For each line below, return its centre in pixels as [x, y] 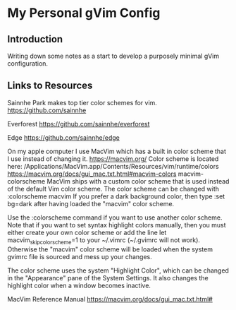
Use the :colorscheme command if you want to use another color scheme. [115, 217]
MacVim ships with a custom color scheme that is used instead [138, 181]
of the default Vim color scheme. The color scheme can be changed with [113, 189]
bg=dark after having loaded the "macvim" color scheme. [91, 203]
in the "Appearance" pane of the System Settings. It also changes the [108, 278]
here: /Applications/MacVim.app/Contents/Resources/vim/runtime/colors [113, 166]
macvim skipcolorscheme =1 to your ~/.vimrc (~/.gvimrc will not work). [104, 240]
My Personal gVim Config [84, 13]
